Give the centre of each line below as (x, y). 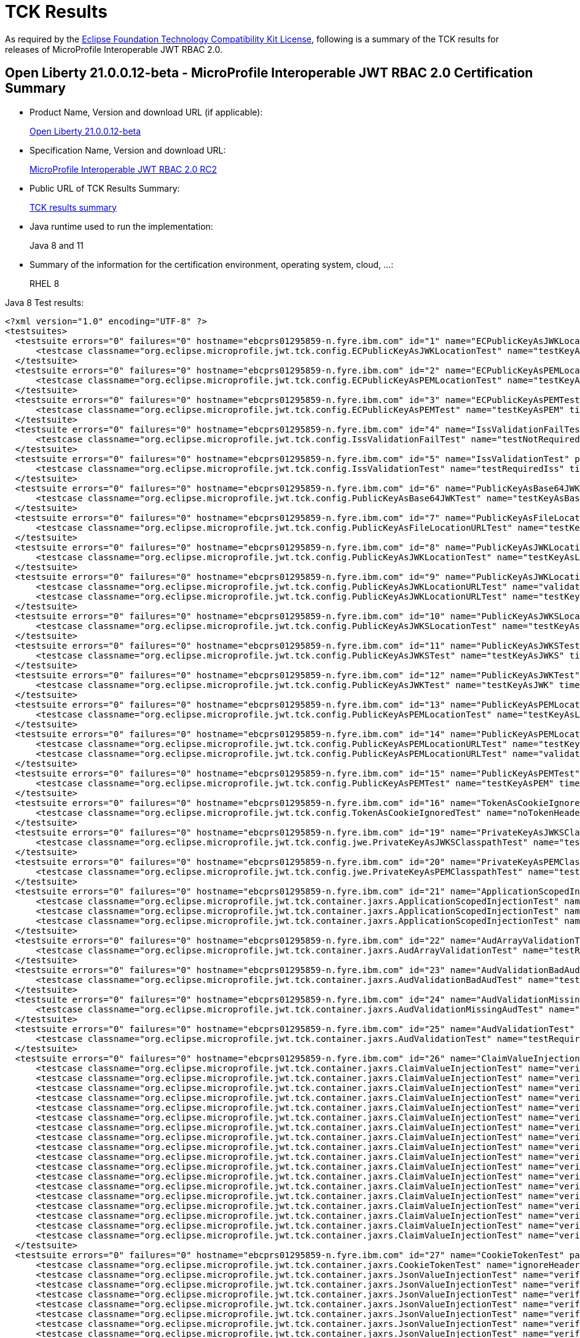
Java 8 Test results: (45, 302)
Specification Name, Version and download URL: (128, 150)
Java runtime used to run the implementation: (121, 226)
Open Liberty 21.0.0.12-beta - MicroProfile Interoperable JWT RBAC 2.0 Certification (269, 73)
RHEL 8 (45, 283)
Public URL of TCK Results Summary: (105, 188)
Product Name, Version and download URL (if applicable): (146, 112)
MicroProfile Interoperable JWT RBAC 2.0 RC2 (123, 169)
